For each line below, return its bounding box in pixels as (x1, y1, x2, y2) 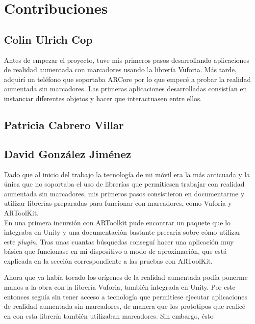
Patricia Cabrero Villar (4, 117, 124, 132)
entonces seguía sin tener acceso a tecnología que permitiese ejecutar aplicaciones (4, 291, 247, 301)
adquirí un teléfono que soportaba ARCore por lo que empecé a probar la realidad (4, 74, 251, 84)
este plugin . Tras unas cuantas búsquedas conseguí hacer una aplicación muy (4, 236, 234, 246)
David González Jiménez (4, 146, 131, 161)
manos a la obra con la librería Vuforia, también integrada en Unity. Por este (4, 282, 235, 292)
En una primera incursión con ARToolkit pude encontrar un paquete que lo (4, 217, 230, 227)
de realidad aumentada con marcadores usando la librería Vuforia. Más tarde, (4, 64, 237, 75)
